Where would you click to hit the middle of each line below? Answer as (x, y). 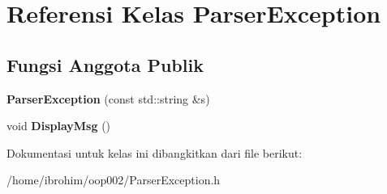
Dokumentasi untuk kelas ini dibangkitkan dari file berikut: (155, 152)
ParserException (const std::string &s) (108, 98)
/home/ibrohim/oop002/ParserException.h (114, 180)
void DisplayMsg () (59, 126)
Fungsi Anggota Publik (105, 64)
